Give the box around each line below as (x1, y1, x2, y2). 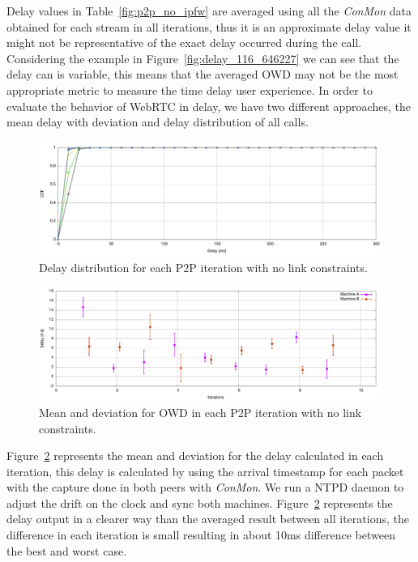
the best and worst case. (6, 542, 127, 559)
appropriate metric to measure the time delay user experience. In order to (6, 81, 373, 98)
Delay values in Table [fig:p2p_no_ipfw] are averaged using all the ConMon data (6, 2, 412, 19)
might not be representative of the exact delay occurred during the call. (6, 34, 362, 51)
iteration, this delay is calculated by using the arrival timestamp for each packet (6, 462, 404, 479)
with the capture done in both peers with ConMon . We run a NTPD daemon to (6, 479, 404, 496)
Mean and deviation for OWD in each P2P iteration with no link (39, 403, 362, 420)
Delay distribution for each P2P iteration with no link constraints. (39, 258, 368, 275)
